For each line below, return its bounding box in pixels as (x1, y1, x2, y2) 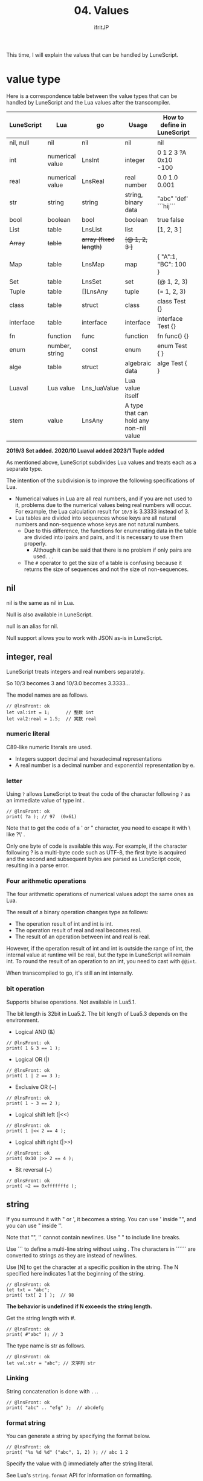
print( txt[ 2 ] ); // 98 (6, 1292, 74, 1298)
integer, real (6, 652, 53, 662)
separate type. (6, 465, 43, 472)
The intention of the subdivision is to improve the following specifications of (6, 477, 195, 484)
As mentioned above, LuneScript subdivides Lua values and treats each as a (6, 459, 196, 466)
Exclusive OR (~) (14, 1083, 57, 1091)
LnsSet (81, 277, 101, 286)
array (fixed (81, 235, 115, 244)
